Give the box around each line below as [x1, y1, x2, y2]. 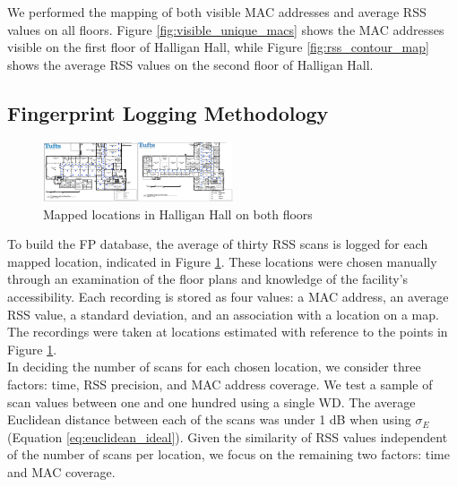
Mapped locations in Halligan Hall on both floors [43, 204, 313, 223]
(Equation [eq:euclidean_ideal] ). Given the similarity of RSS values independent [7, 427, 448, 446]
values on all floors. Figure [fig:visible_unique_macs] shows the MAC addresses [7, 20, 444, 38]
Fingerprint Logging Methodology [7, 98, 329, 126]
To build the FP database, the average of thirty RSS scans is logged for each [7, 235, 428, 253]
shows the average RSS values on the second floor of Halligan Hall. [7, 55, 374, 73]
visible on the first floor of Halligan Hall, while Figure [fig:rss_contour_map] [7, 38, 429, 56]
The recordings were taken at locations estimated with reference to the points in [7, 322, 448, 341]
